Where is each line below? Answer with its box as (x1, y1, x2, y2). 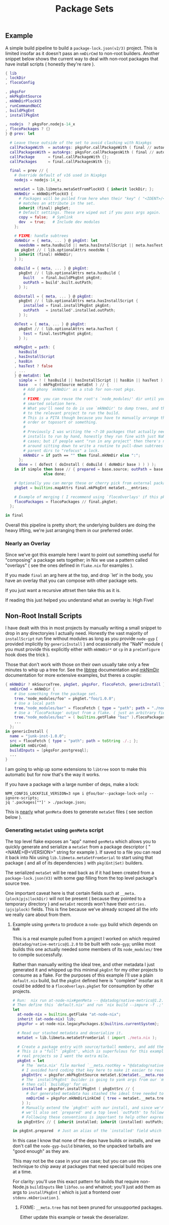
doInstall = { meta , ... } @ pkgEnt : (14, 294, 94, 299)
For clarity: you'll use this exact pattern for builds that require (12, 1179, 139, 1185)
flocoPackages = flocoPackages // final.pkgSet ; (14, 499, 118, 504)
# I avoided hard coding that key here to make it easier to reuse (22, 1068, 166, 1073)
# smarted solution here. (23, 401, 78, 406)
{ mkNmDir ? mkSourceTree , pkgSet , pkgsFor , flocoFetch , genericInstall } (5, 682, 165, 687)
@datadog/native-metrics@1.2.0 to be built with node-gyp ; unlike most (12, 941, 156, 947)
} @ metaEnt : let (14, 373, 51, 378)
